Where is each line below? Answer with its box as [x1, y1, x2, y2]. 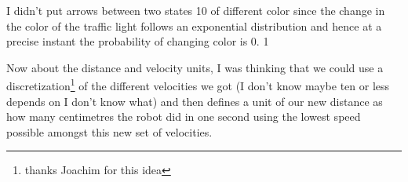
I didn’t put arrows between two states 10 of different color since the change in [6, 2, 385, 18]
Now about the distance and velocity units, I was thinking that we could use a [6, 59, 384, 75]
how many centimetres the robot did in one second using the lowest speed [6, 108, 361, 125]
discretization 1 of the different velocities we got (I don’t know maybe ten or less [6, 75, 390, 94]
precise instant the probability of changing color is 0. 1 [6, 33, 269, 49]
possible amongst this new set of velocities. [6, 123, 213, 140]
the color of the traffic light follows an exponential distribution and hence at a [6, 17, 382, 34]
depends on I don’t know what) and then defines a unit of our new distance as [6, 93, 383, 109]
